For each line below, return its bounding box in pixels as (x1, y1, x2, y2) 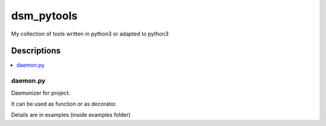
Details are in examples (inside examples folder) (11, 112, 131, 119)
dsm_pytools (11, 9, 78, 22)
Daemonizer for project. (11, 89, 71, 96)
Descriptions (11, 46, 61, 56)
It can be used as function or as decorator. (11, 100, 117, 107)
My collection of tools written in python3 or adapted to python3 (11, 30, 169, 37)
